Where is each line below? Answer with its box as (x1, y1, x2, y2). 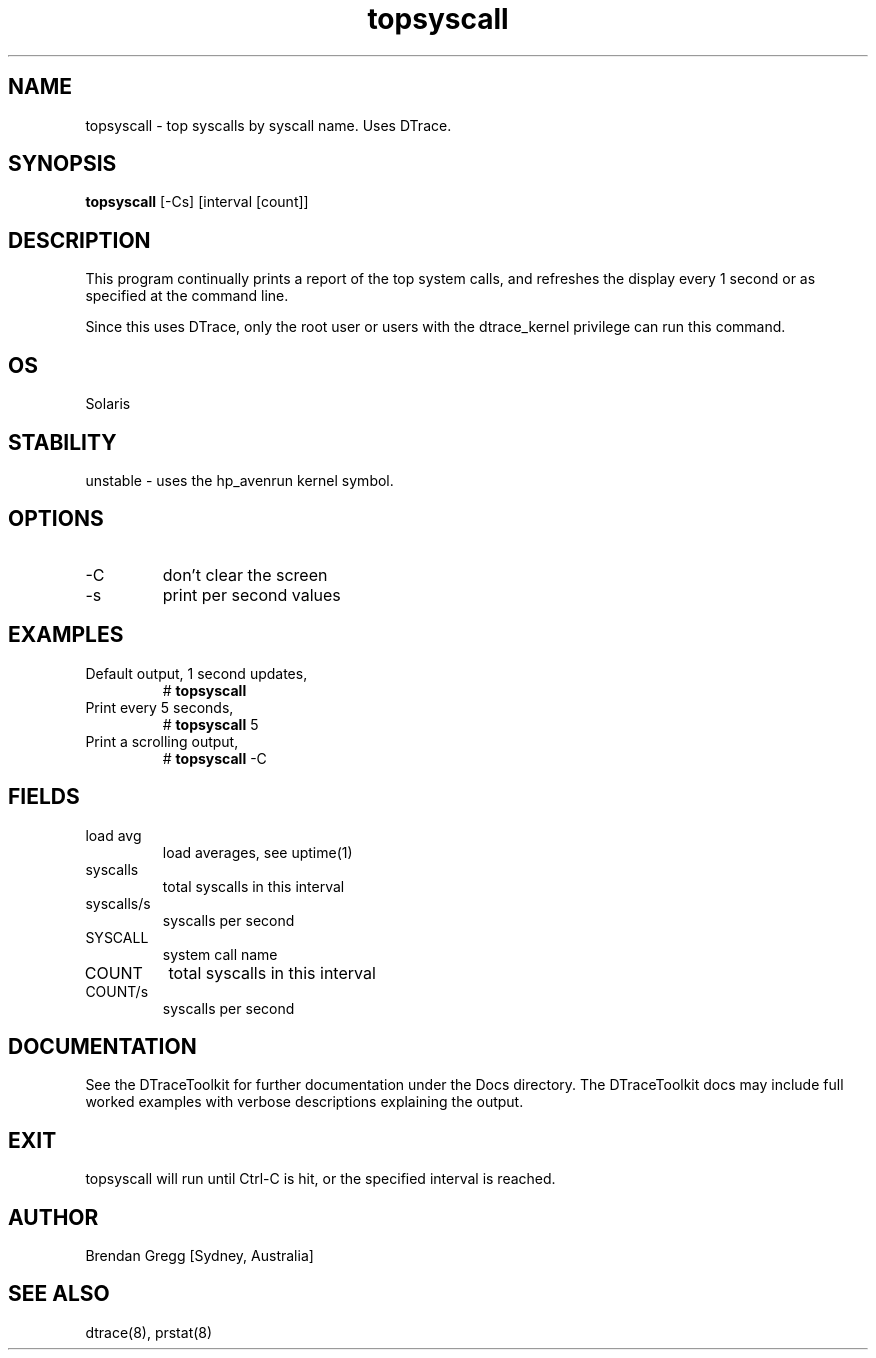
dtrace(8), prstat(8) (85, 1323, 213, 1341)
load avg (85, 826, 142, 844)
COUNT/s (85, 982, 149, 1000)
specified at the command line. (85, 287, 289, 305)
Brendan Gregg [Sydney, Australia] (85, 1247, 314, 1265)
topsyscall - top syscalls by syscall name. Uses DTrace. (85, 116, 452, 134)
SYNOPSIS (8, 151, 117, 177)
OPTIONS (8, 506, 104, 532)
